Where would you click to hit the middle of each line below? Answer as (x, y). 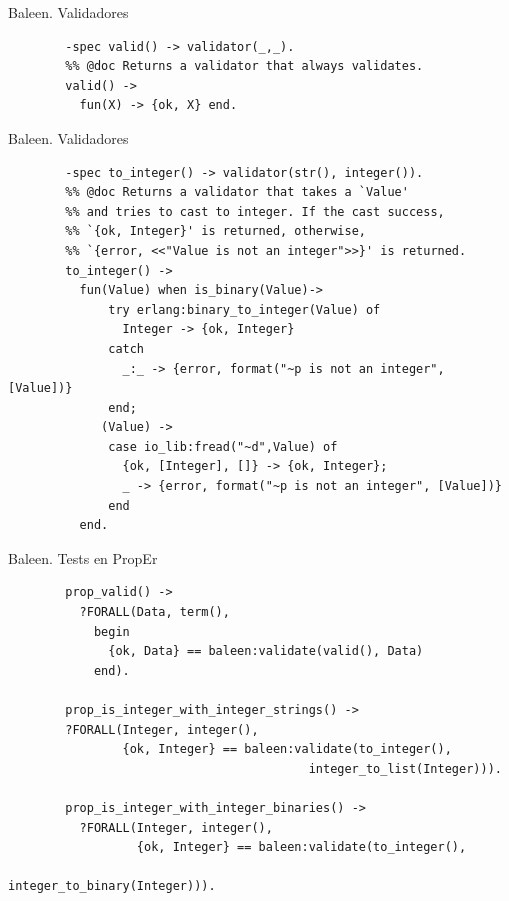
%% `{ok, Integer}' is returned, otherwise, (215, 231)
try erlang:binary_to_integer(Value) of (244, 309)
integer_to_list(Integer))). (405, 768)
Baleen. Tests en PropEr (83, 557)
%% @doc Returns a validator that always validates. (244, 66)
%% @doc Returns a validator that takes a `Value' (237, 192)
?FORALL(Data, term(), (154, 612)
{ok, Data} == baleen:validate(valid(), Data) (266, 651)
